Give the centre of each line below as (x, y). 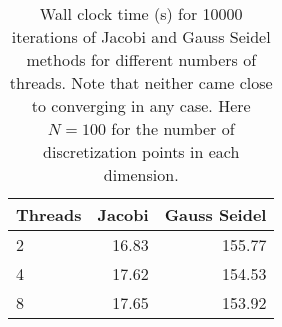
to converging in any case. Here (141, 105)
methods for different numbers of (141, 59)
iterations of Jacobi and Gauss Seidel (141, 36)
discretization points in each (141, 151)
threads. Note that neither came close (141, 82)
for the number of (173, 128)
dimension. (141, 174)
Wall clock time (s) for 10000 (141, 13)
